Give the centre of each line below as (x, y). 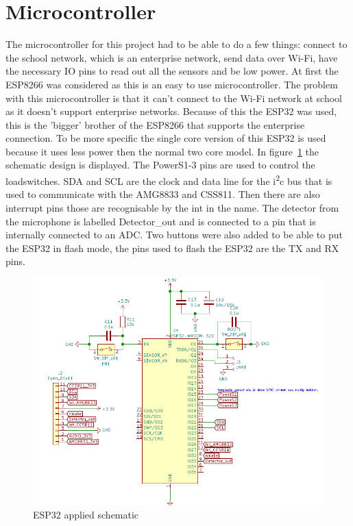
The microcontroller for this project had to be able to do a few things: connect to (176, 44)
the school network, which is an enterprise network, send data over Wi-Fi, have (172, 57)
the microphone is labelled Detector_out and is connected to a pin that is (161, 221)
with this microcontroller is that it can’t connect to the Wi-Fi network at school (174, 98)
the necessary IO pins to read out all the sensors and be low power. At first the (172, 71)
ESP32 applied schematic (86, 515)
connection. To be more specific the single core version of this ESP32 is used (166, 138)
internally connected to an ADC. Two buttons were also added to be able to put (174, 235)
